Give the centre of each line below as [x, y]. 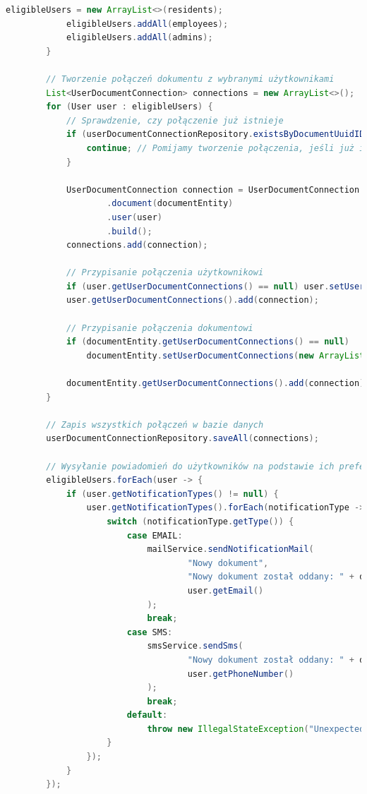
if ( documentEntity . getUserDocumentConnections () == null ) [207, 342]
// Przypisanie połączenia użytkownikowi [165, 273]
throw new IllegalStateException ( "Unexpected [256, 729]
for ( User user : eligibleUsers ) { [130, 107]
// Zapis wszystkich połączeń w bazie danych [155, 425]
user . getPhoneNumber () [241, 674]
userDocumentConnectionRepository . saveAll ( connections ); [182, 439]
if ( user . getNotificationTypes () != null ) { [172, 494]
